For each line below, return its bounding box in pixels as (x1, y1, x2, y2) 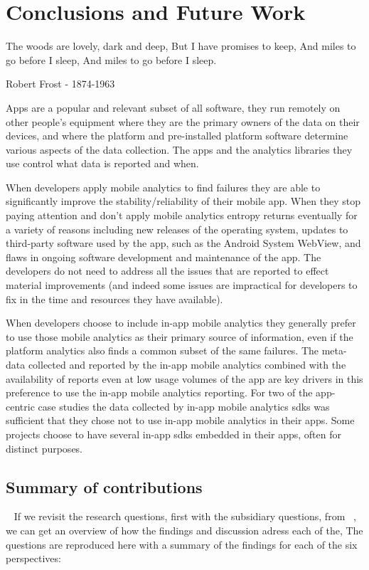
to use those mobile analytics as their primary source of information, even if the (6, 329, 353, 344)
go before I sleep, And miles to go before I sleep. (6, 52, 217, 67)
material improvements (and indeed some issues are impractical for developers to (6, 278, 358, 292)
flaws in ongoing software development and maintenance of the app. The (6, 249, 321, 264)
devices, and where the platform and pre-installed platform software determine (6, 128, 348, 143)
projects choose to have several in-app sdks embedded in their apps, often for (6, 426, 341, 441)
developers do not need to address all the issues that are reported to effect (6, 263, 329, 278)
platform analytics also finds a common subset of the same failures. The (6, 343, 319, 358)
